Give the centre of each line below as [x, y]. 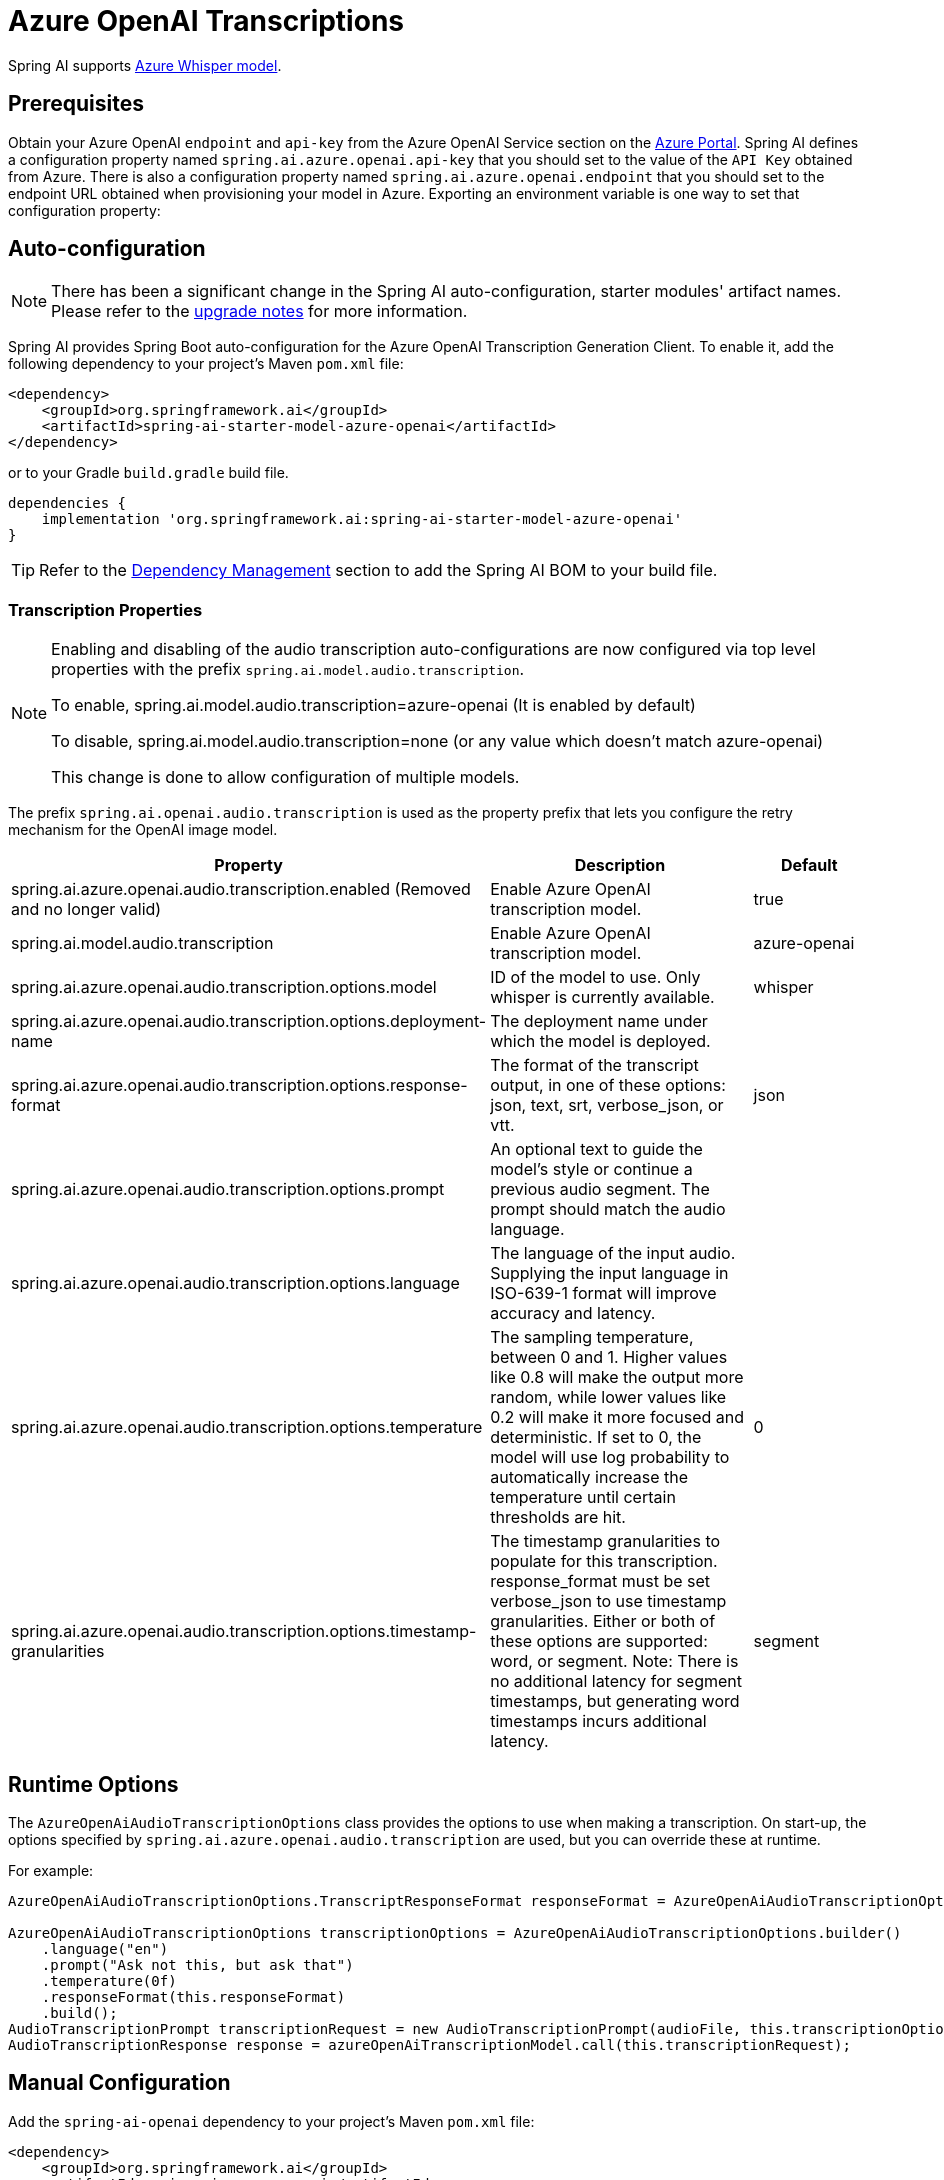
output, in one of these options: [608, 1085]
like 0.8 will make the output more [617, 1377]
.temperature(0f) [109, 1981]
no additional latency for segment [616, 1681]
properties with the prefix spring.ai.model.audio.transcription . [288, 669]
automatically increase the [589, 1477]
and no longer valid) [86, 909]
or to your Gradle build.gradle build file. [148, 473]
